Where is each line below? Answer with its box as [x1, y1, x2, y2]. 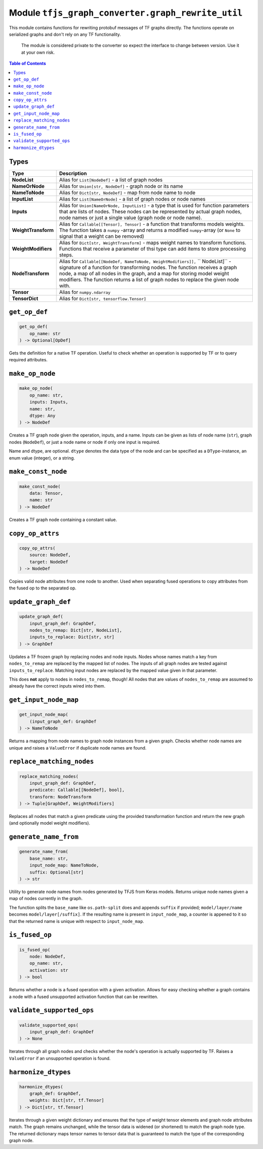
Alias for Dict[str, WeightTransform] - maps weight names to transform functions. [59, 239, 246, 246]
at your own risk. [21, 49, 55, 55]
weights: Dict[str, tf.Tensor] [29, 1098, 104, 1103]
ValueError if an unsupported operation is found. [9, 1055, 111, 1061]
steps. [59, 251, 74, 258]
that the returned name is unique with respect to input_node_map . [9, 918, 145, 924]
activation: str [29, 967, 68, 973]
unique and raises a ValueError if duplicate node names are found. [9, 745, 147, 751]
